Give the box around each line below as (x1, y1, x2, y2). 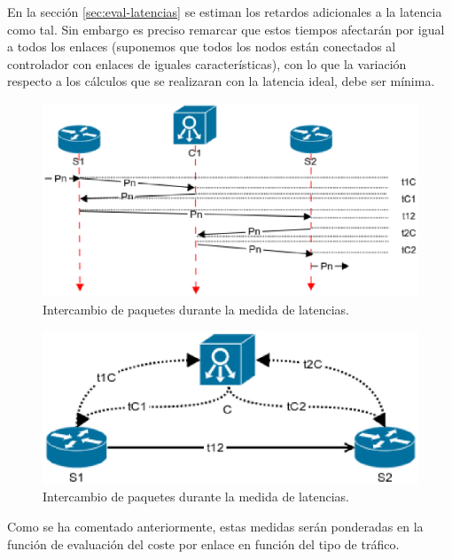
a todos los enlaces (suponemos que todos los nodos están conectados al (7, 37, 396, 56)
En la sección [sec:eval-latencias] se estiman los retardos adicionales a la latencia (7, 3, 442, 20)
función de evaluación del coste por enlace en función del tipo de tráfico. (7, 534, 400, 553)
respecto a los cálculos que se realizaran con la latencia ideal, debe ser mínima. (7, 72, 435, 90)
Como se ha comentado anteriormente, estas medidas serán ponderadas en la (7, 516, 424, 535)
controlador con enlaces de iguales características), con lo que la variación (7, 54, 407, 73)
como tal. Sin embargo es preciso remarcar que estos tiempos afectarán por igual (7, 19, 445, 38)
